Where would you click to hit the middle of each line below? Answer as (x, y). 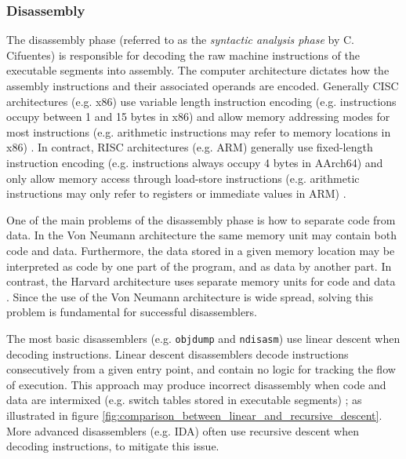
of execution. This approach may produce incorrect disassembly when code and (196, 384)
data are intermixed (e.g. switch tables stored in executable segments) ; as (184, 400)
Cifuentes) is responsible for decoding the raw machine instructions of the (183, 55)
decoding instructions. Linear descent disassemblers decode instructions (178, 353)
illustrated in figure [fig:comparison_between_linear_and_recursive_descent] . (194, 415)
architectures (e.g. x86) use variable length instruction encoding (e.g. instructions (201, 101)
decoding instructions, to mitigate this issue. (113, 446)
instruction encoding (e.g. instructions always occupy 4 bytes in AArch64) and (195, 162)
